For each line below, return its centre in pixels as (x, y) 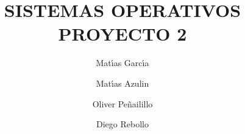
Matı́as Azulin (122, 83)
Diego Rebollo (122, 124)
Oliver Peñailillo (122, 103)
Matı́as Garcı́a (122, 63)
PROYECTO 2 (122, 34)
